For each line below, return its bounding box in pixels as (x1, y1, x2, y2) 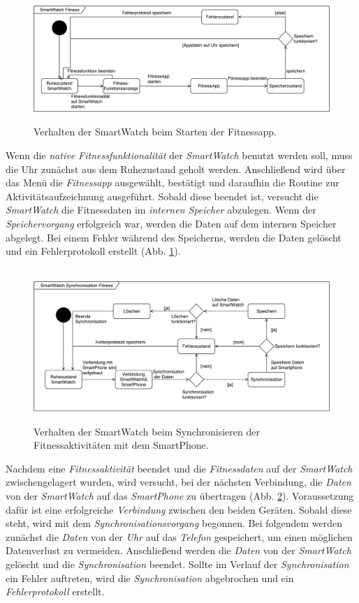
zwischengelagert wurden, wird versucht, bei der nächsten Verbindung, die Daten (6, 475, 351, 489)
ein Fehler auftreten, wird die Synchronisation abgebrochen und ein (6, 570, 294, 585)
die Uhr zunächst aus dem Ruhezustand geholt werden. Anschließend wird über (6, 161, 346, 176)
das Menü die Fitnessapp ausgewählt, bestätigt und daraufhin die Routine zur (6, 175, 339, 190)
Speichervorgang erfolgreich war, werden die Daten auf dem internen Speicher (6, 216, 337, 230)
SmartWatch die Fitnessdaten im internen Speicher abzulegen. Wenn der (6, 202, 316, 217)
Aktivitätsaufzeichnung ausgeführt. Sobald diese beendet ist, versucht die (6, 188, 318, 203)
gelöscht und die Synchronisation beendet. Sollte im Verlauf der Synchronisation (6, 557, 349, 571)
